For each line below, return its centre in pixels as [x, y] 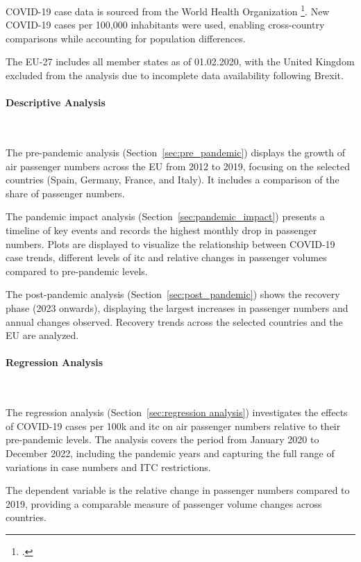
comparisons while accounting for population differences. [126, 38]
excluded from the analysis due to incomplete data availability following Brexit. [175, 75]
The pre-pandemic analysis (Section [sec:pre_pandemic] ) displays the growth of [175, 152]
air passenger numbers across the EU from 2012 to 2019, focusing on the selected [178, 166]
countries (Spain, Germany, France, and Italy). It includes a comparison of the [173, 180]
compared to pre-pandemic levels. [77, 271]
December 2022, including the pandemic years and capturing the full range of [170, 453]
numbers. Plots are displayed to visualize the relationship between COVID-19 [170, 243]
